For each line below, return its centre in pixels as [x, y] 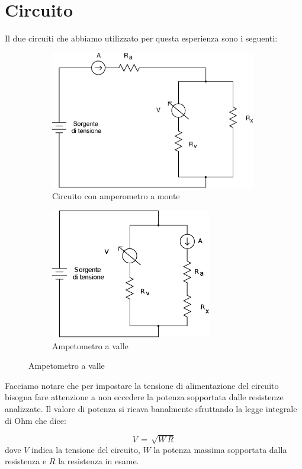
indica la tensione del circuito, [86, 449]
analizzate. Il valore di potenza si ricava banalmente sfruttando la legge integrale [151, 408]
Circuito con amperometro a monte [116, 196]
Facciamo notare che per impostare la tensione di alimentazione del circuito [142, 385]
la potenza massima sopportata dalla [220, 449]
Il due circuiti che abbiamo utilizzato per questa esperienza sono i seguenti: [141, 38]
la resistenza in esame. [99, 461]
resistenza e [26, 461]
